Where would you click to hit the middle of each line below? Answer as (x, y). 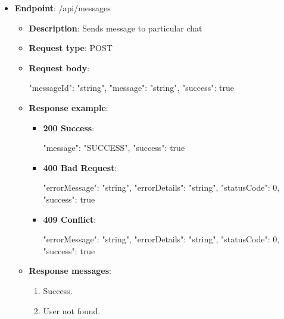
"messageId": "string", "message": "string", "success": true (131, 88)
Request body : (59, 67)
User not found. (72, 310)
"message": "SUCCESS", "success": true (114, 148)
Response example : (68, 107)
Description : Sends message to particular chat (116, 28)
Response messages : (70, 271)
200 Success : (69, 127)
